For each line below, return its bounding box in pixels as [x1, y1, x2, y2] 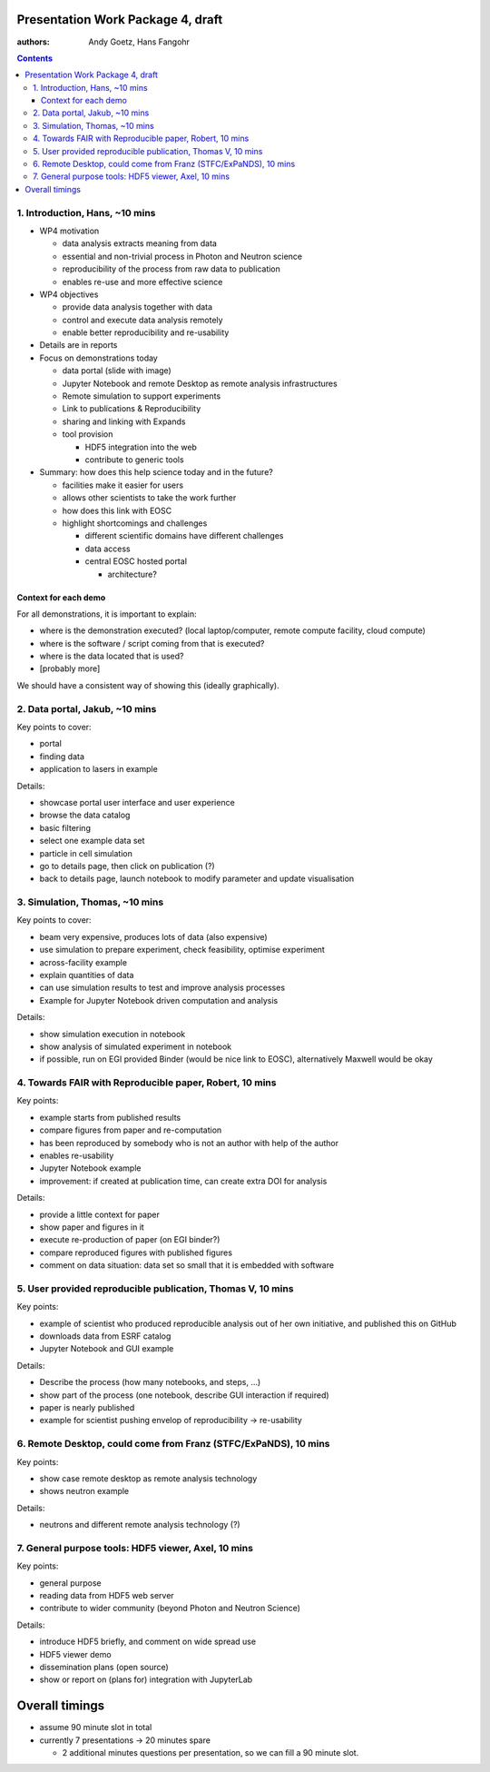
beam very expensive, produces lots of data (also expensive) [39, 931, 268, 942]
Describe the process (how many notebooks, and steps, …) [39, 1377, 261, 1388]
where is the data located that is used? [39, 650, 185, 662]
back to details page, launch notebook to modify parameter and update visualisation [39, 873, 355, 885]
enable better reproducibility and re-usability [62, 327, 230, 338]
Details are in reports [39, 340, 118, 351]
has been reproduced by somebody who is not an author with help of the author [39, 1137, 339, 1148]
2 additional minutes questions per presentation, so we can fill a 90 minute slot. [62, 1747, 359, 1758]
